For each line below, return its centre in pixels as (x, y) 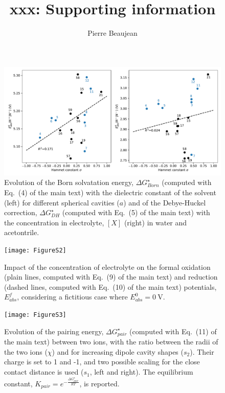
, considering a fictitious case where (72, 297)
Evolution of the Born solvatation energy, (69, 182)
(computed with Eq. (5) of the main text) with (136, 212)
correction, (21, 212)
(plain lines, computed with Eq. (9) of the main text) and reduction (111, 277)
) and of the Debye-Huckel (165, 202)
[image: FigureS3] (35, 315)
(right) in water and (155, 222)
